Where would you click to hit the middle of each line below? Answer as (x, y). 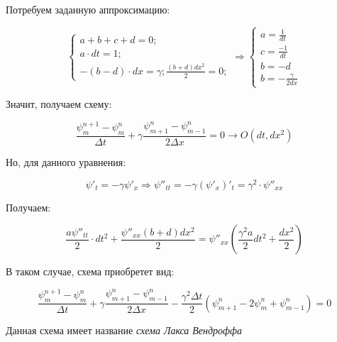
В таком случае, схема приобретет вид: (90, 271)
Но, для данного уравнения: (66, 161)
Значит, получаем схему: (59, 104)
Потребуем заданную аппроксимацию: (88, 9)
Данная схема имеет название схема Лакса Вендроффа (124, 330)
